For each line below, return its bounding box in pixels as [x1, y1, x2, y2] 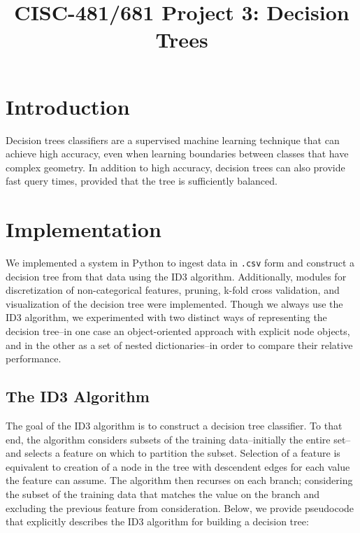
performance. [6, 351, 62, 366]
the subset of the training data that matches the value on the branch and [6, 486, 320, 501]
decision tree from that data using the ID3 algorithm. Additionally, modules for [6, 269, 347, 283]
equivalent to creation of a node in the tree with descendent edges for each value [6, 459, 350, 474]
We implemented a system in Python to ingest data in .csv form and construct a [6, 255, 354, 269]
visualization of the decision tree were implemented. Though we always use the [6, 296, 343, 311]
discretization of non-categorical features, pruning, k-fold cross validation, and [6, 283, 340, 297]
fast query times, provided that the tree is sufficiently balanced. [6, 173, 278, 188]
